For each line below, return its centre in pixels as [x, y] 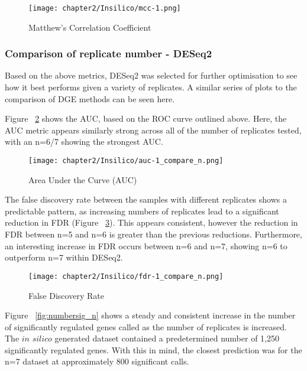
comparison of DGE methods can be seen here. [90, 98]
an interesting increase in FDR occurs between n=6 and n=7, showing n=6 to [146, 245]
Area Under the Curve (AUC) [83, 179]
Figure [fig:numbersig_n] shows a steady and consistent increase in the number [150, 315]
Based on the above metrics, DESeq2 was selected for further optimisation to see [151, 75]
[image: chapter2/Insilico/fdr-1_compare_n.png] [126, 276]
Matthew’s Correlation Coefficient [90, 27]
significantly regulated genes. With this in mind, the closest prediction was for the [153, 349]
